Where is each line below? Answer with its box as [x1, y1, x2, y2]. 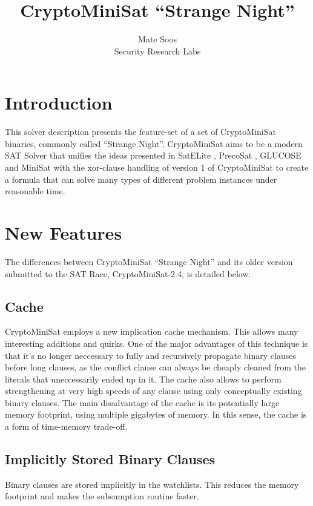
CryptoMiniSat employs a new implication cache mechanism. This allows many [5, 325, 298, 338]
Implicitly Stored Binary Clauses [5, 450, 215, 468]
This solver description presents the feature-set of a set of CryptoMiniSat [5, 125, 276, 138]
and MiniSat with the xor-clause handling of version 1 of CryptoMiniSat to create [5, 161, 309, 174]
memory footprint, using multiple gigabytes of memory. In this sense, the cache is [5, 408, 307, 421]
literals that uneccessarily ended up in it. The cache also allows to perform [5, 372, 282, 385]
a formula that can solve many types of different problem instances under [5, 172, 277, 185]
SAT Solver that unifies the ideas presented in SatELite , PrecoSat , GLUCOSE [5, 149, 301, 162]
